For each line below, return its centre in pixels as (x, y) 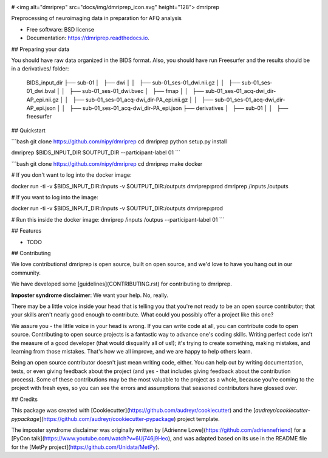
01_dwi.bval (41, 91)
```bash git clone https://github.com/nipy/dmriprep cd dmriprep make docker (107, 163)
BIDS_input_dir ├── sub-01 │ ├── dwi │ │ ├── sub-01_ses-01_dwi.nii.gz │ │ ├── (133, 83)
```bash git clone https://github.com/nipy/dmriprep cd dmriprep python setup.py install (119, 142)
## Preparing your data (40, 49)
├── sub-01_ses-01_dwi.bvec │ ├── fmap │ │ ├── (137, 91)
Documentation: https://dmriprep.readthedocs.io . (88, 38)
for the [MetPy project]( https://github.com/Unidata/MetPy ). (85, 447)
